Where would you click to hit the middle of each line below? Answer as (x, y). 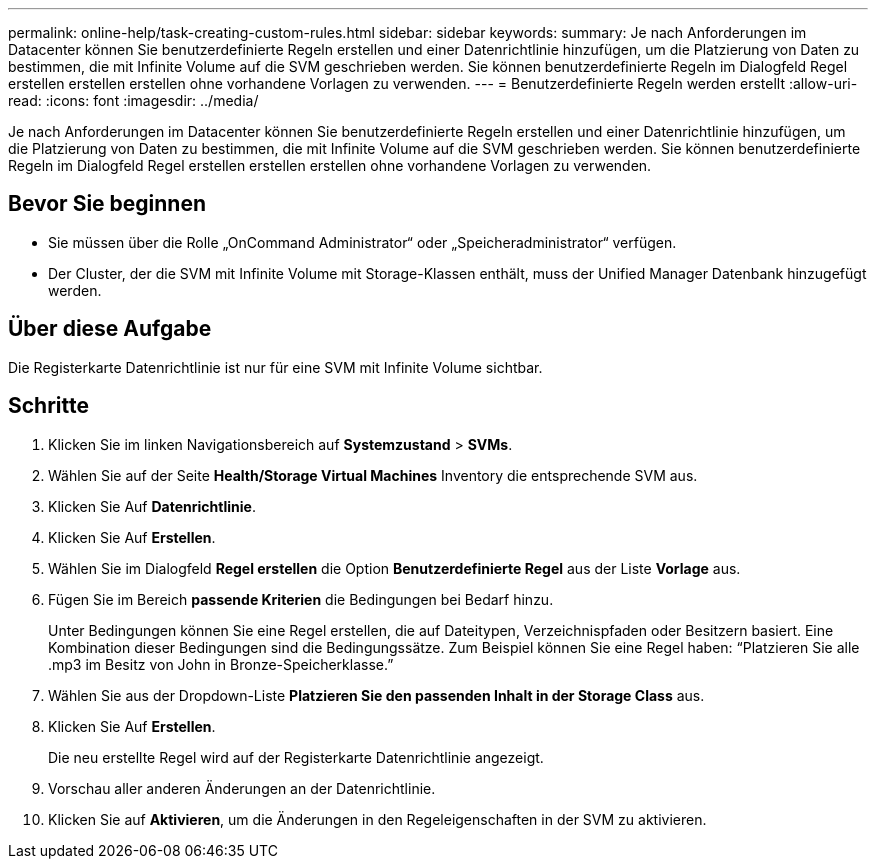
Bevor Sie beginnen (107, 204)
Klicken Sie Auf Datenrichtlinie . (152, 506)
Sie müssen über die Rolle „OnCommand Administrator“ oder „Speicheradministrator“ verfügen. (362, 242)
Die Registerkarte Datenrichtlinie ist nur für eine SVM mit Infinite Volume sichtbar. (275, 367)
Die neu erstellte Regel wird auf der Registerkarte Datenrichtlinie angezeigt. (296, 757)
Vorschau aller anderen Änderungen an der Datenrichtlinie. (242, 788)
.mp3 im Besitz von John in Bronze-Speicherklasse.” (221, 664)
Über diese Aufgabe (110, 329)
